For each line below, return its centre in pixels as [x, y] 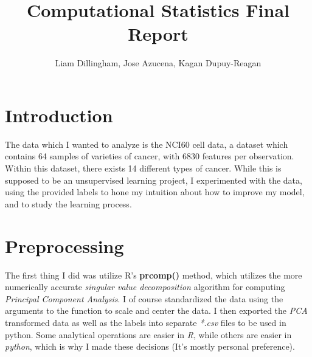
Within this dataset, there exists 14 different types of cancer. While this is [143, 168]
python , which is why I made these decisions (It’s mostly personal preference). [150, 346]
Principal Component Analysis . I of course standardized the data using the [144, 298]
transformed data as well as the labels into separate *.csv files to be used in [146, 322]
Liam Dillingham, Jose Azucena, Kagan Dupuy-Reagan [158, 63]
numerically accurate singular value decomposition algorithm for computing [145, 287]
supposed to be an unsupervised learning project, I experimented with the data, [154, 180]
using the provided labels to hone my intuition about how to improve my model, [155, 192]
